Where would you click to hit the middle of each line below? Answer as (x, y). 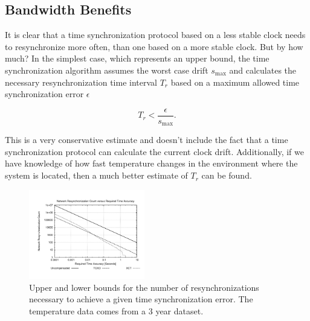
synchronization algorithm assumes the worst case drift (107, 70)
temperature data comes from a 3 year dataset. (116, 310)
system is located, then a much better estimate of (96, 175)
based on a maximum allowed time (235, 82)
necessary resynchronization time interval (81, 82)
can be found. (227, 175)
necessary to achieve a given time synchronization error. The (141, 299)
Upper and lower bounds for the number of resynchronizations (144, 287)
